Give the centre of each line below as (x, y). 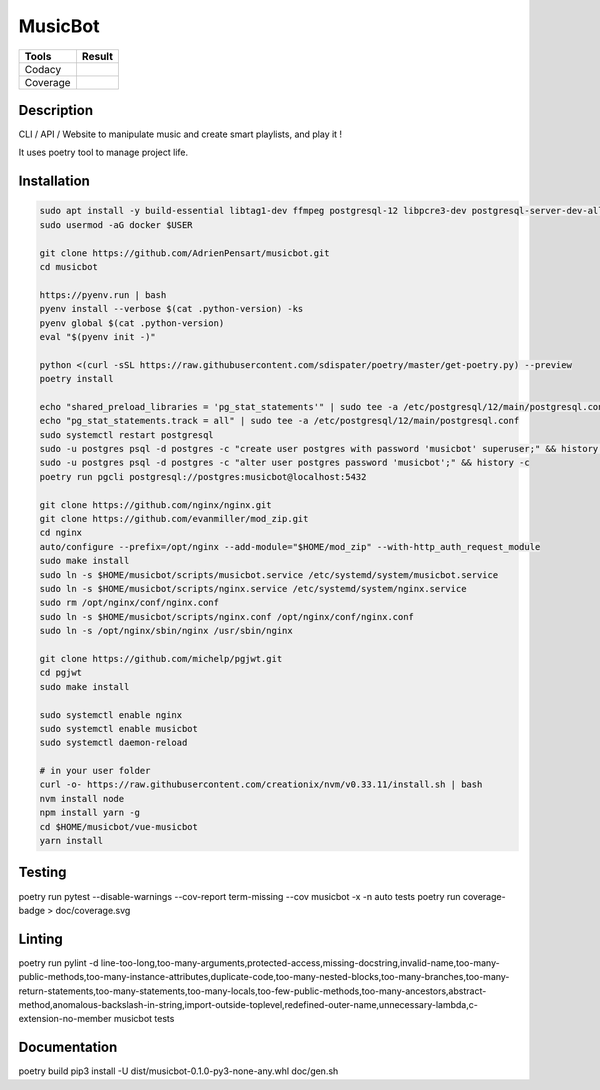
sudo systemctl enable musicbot (119, 728)
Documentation (68, 1047)
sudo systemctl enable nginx (111, 714)
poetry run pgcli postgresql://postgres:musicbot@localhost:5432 (203, 476)
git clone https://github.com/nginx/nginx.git (155, 504)
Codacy (43, 69)
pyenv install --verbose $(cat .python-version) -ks (171, 309)
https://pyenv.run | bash (103, 294)
